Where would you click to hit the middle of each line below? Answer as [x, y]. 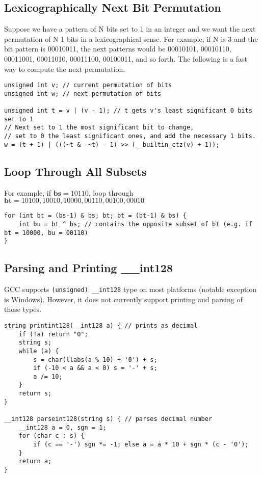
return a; [35, 461]
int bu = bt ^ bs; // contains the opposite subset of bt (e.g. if [135, 224]
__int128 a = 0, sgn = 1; [62, 427]
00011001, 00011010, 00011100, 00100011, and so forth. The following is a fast [126, 58]
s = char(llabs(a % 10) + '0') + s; [95, 360]
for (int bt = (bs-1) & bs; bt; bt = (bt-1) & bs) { [95, 216]
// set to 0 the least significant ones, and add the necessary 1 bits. [130, 136]
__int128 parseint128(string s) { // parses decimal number [108, 419]
